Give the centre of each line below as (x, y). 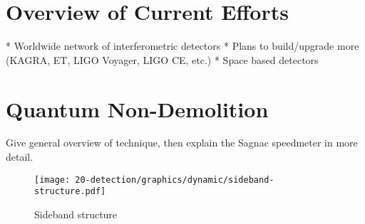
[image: (52, 180)
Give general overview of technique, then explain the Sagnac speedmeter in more (182, 143)
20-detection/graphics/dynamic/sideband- (175, 180)
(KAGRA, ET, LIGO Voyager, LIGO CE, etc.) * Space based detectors (162, 59)
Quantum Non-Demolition (137, 108)
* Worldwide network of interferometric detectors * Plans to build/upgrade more (182, 46)
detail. (20, 157)
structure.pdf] (70, 192)
